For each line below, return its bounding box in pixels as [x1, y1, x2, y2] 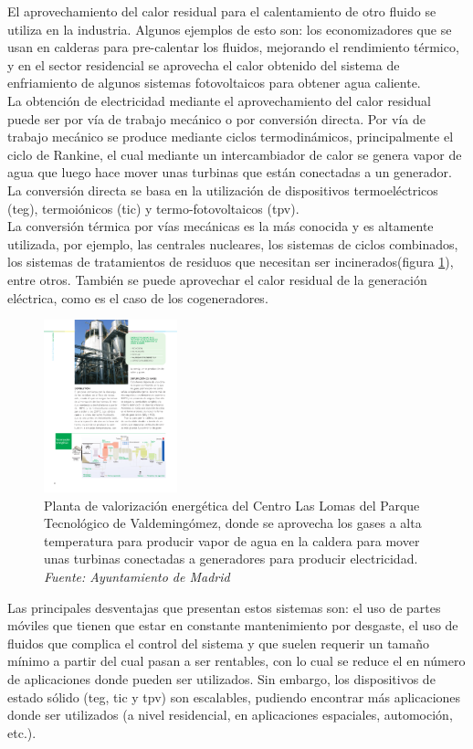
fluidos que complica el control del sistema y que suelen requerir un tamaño [7, 633, 430, 652]
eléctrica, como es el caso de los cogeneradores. [7, 288, 268, 307]
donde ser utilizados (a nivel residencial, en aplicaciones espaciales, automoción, [7, 705, 453, 724]
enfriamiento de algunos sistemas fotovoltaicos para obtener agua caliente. [7, 73, 421, 92]
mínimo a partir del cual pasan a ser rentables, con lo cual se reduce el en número [7, 651, 466, 670]
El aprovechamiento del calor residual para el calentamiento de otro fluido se [7, 2, 436, 20]
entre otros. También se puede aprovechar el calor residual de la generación [7, 269, 427, 289]
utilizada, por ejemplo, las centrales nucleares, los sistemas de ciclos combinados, [7, 234, 458, 253]
